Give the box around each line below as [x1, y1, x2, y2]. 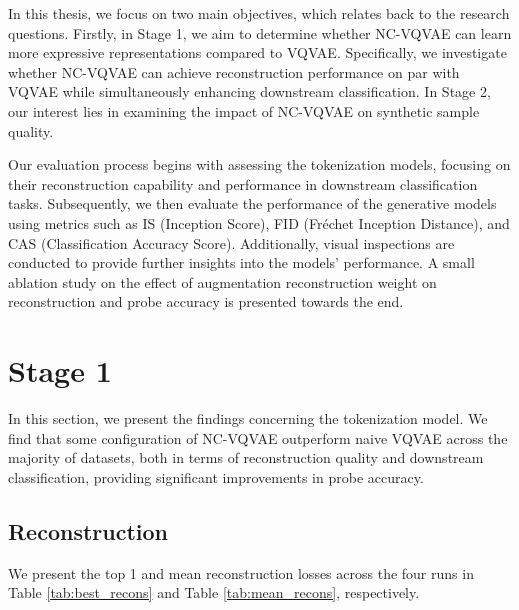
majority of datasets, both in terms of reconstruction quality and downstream [8, 447, 484, 468]
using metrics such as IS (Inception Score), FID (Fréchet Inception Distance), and [8, 212, 510, 233]
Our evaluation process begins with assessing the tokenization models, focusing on [8, 154, 511, 175]
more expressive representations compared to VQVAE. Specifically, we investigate [8, 42, 507, 63]
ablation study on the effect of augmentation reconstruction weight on [8, 271, 437, 292]
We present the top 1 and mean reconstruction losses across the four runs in [8, 562, 474, 583]
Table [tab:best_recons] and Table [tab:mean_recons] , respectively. [8, 582, 420, 603]
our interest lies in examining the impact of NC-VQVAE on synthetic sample [8, 100, 480, 121]
